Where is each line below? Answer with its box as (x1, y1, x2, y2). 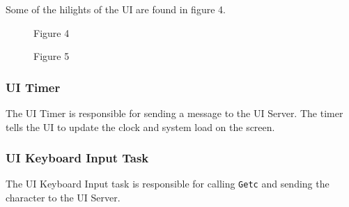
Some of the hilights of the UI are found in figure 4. (6, 2, 226, 16)
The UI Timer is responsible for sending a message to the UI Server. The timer (6, 106, 343, 120)
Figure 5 (33, 49, 70, 63)
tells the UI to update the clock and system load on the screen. (6, 119, 275, 134)
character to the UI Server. (6, 190, 121, 205)
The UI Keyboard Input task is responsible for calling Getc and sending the (6, 176, 329, 191)
